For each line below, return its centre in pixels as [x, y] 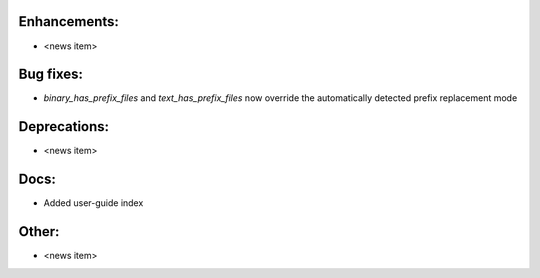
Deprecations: [64, 126]
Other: [39, 231]
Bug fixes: [51, 74]
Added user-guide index [93, 203]
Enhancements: [69, 21]
